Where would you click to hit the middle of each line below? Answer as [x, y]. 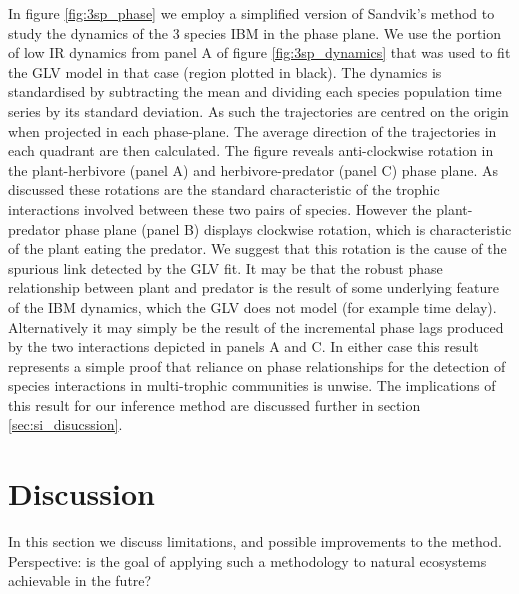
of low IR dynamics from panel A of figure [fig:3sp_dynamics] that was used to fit [259, 52]
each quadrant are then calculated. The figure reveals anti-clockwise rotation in [251, 150]
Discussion [81, 493]
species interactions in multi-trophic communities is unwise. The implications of [252, 385]
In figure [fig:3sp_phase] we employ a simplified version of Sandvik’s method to [251, 13]
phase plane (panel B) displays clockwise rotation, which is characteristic [288, 228]
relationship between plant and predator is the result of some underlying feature [253, 287]
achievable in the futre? [80, 580]
